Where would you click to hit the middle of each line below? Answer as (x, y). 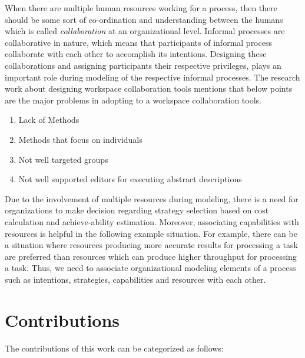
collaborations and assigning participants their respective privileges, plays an (143, 65)
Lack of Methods (49, 120)
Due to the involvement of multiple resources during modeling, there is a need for (152, 198)
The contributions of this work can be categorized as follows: (114, 348)
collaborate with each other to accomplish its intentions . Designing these (136, 54)
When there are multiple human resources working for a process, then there (141, 8)
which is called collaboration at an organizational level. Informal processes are (145, 31)
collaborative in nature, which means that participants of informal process (138, 42)
